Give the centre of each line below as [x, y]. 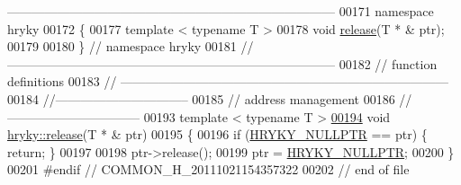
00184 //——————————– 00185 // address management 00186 [201, 98]
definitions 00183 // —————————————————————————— [228, 81]
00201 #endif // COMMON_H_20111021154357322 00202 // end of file [208, 169]
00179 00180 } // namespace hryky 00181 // [131, 46]
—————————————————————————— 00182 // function [222, 63]
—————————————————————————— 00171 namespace [221, 11]
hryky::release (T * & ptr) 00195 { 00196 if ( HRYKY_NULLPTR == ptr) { [217, 134]
